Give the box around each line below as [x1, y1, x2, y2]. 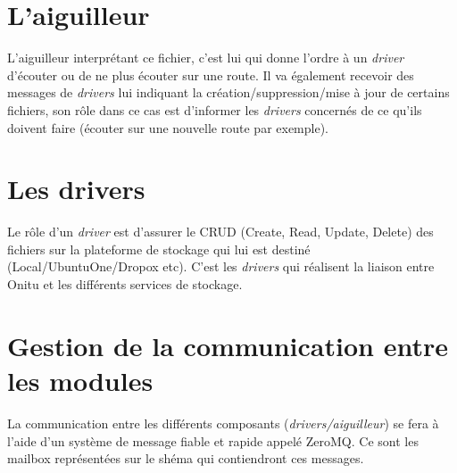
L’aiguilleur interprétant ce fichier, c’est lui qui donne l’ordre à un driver [7, 48, 404, 67]
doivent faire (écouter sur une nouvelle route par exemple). [7, 118, 328, 137]
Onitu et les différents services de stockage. [7, 275, 243, 293]
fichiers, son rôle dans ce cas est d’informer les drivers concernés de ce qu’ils [7, 100, 422, 119]
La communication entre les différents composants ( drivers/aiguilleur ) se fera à [7, 413, 439, 432]
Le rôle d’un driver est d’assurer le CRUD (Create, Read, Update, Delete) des [7, 222, 434, 241]
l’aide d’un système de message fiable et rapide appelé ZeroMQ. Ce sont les [7, 431, 419, 450]
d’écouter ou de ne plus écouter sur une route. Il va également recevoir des [7, 65, 414, 84]
